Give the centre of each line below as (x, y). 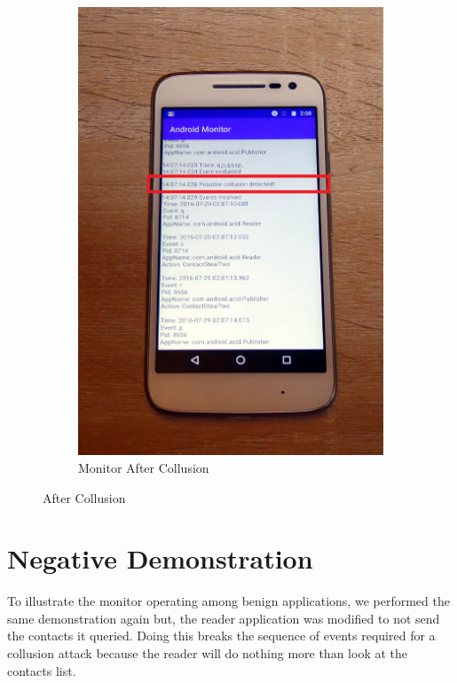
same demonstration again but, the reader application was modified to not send (224, 618)
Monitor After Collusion (144, 467)
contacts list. (42, 670)
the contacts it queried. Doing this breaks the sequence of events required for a (221, 636)
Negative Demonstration (160, 558)
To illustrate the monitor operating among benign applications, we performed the (228, 601)
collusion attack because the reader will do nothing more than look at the (207, 653)
